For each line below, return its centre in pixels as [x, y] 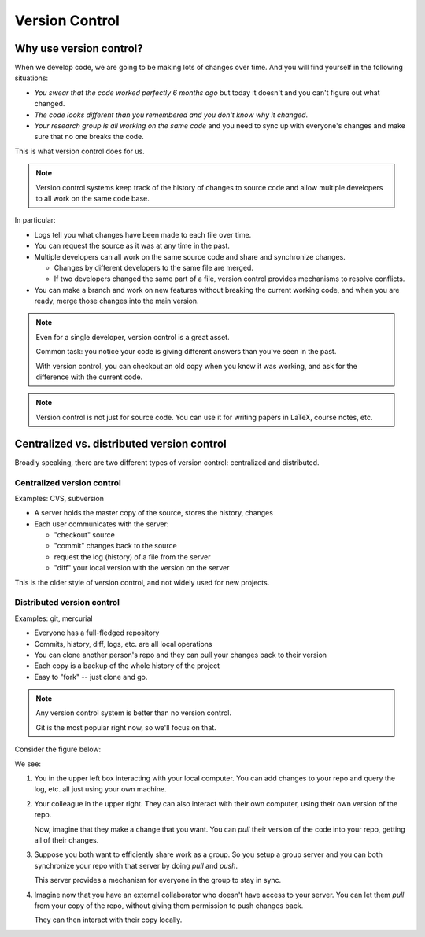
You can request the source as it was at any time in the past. [132, 246]
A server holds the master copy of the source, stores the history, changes [153, 513]
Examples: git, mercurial [54, 618]
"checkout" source [85, 535]
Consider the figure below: [58, 749]
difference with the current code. [89, 377]
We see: [28, 764]
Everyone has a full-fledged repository [97, 633]
